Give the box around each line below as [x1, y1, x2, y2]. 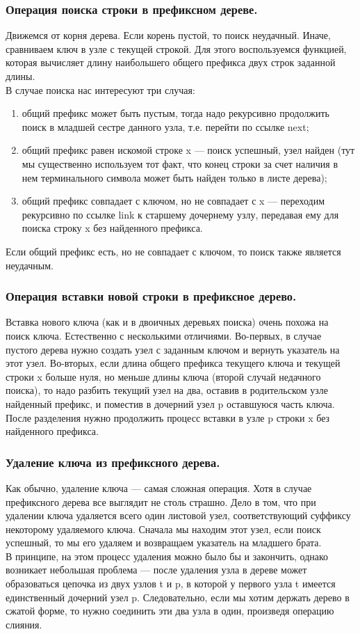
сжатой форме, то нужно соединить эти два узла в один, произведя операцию [6, 603, 334, 618]
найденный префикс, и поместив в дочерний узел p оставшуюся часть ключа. [6, 396, 335, 411]
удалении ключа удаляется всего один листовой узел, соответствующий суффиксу [6, 508, 351, 523]
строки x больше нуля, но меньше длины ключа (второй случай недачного [6, 369, 321, 383]
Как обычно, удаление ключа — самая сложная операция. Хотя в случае [6, 480, 312, 495]
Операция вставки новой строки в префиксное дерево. [6, 287, 297, 305]
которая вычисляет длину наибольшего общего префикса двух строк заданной [6, 55, 336, 70]
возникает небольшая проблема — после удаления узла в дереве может [6, 562, 307, 577]
